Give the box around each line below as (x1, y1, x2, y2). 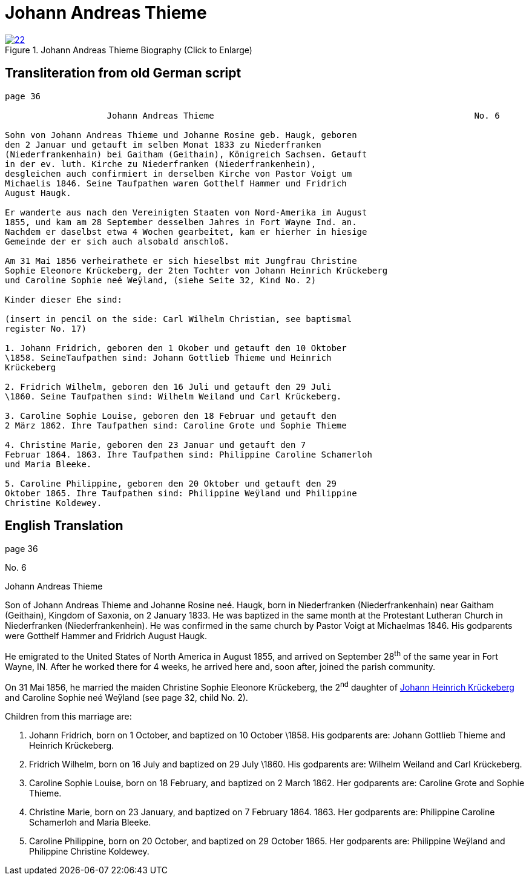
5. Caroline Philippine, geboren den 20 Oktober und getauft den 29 (5, 478, 337, 488)
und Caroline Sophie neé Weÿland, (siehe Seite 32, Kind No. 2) (5, 275, 317, 285)
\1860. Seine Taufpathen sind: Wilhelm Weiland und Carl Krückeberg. (5, 391, 342, 401)
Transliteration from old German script (5, 65, 241, 81)
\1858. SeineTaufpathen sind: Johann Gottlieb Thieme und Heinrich (5, 352, 332, 363)
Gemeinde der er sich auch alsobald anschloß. (5, 236, 229, 246)
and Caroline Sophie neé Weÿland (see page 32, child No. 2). (5, 692, 248, 703)
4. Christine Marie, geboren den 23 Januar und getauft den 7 (5, 439, 306, 450)
